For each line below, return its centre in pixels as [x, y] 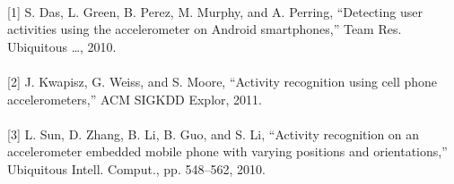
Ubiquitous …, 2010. [62, 46]
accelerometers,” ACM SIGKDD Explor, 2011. [135, 99]
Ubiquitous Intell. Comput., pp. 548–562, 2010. [136, 168]
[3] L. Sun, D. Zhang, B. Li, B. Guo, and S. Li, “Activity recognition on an [214, 134]
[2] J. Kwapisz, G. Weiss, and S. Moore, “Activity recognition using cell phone [223, 81]
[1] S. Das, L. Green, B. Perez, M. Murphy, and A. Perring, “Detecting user [215, 11]
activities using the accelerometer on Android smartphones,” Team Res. [205, 29]
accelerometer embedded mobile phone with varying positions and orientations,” [227, 151]
